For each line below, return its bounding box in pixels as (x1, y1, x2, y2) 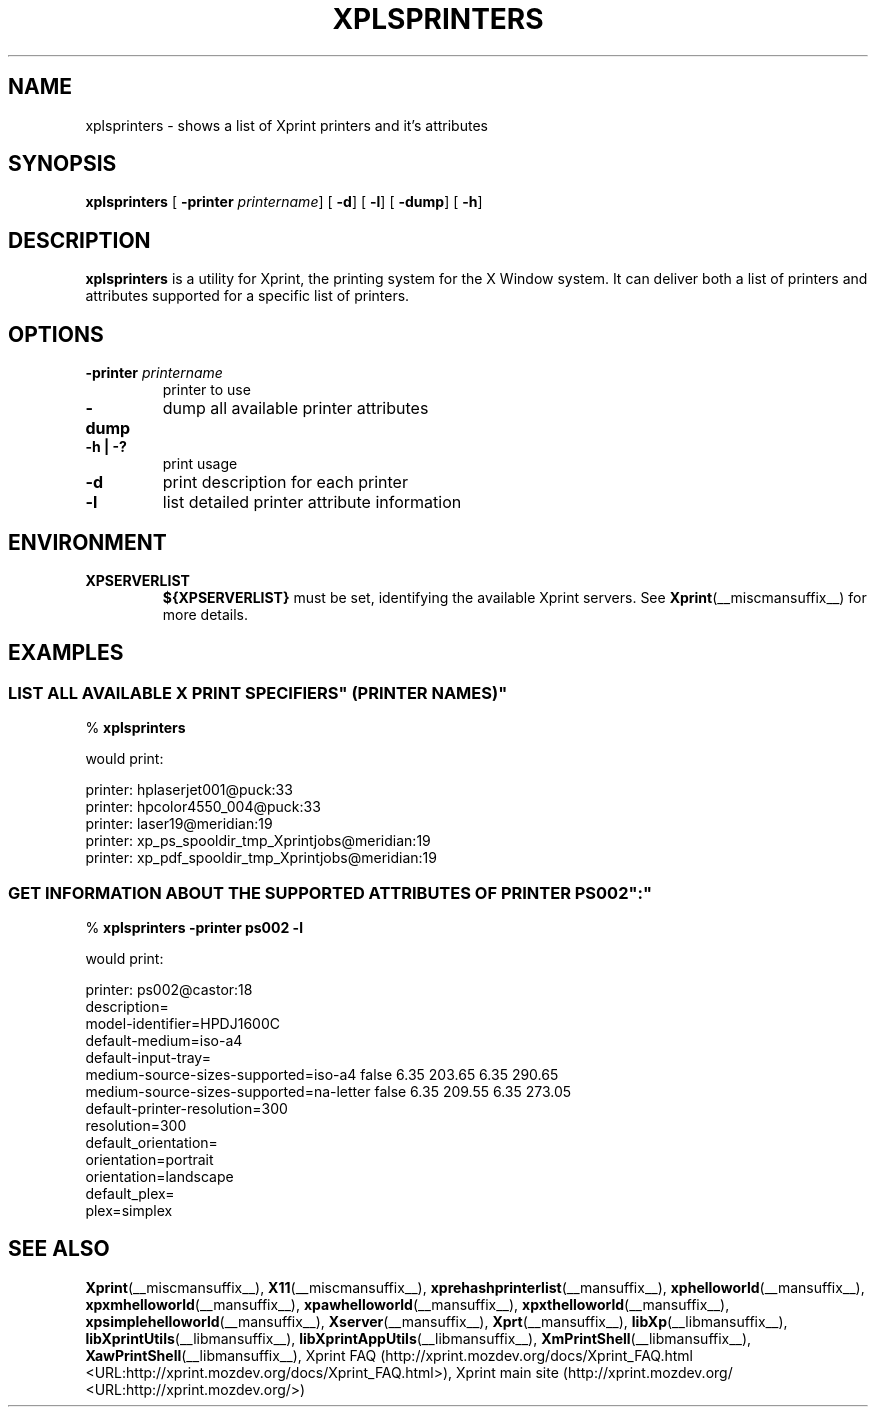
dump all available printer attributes (162, 398, 429, 419)
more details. (162, 605, 249, 623)
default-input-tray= (85, 1048, 211, 1066)
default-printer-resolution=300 (85, 1099, 288, 1117)
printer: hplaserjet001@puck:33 (85, 781, 293, 799)
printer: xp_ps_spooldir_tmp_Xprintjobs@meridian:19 (85, 832, 431, 850)
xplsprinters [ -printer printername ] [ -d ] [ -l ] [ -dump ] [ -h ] (85, 193, 483, 211)
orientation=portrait (85, 1150, 214, 1168)
